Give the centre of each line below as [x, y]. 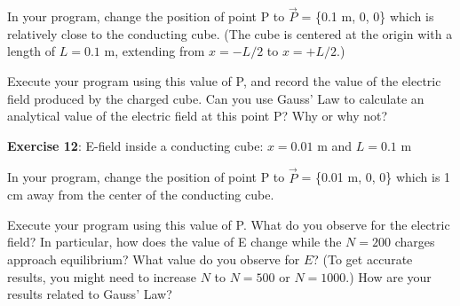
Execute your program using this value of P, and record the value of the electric [224, 81]
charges [415, 242]
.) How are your [389, 276]
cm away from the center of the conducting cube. [141, 195]
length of [32, 51]
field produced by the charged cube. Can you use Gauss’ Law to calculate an [216, 98]
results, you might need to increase [102, 276]
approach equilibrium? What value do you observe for [154, 259]
